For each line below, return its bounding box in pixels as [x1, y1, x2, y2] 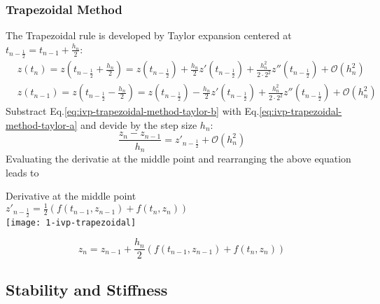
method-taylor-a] [6, 117, 78, 132]
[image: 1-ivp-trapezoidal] [6, 217, 136, 228]
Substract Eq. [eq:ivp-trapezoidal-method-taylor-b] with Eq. [6, 104, 260, 118]
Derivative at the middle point [6, 188, 136, 203]
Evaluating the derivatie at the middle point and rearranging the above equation [6, 151, 351, 165]
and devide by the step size [80, 117, 197, 132]
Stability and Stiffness [6, 278, 168, 300]
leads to [6, 165, 39, 179]
